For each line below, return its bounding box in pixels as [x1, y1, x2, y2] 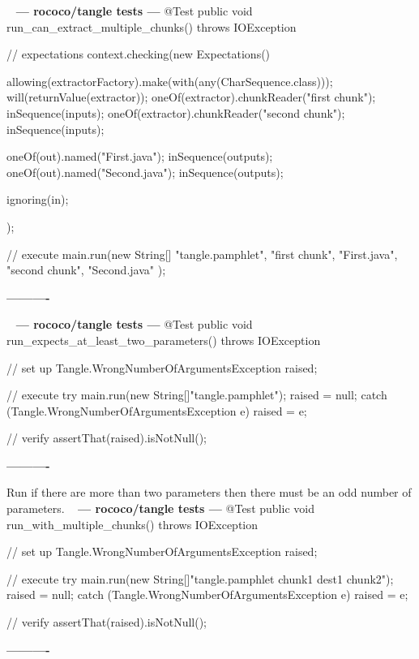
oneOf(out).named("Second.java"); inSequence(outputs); [6, 163, 284, 180]
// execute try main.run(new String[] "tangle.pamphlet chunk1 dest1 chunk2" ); [6, 570, 394, 587]
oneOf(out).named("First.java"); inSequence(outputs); [6, 148, 273, 165]
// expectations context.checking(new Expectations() [6, 45, 271, 62]
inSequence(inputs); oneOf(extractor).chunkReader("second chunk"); [6, 104, 345, 121]
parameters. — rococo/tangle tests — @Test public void [6, 500, 314, 517]
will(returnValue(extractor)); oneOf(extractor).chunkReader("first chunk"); [6, 88, 376, 106]
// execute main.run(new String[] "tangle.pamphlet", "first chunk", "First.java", [6, 245, 398, 262]
